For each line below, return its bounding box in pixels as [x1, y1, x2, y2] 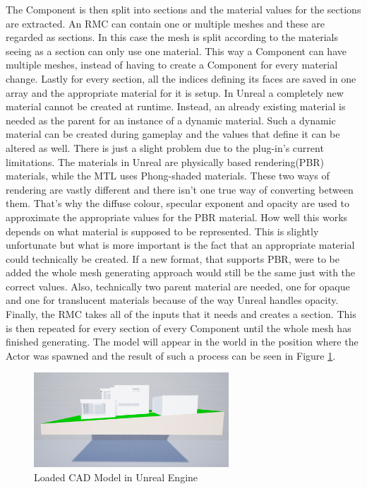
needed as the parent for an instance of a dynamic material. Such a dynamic [6, 112, 336, 127]
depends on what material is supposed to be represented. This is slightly [6, 223, 319, 238]
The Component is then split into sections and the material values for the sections [6, 2, 361, 16]
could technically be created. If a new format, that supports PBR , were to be [6, 251, 339, 266]
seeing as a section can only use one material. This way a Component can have [6, 43, 347, 58]
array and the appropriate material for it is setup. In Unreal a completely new [6, 85, 344, 100]
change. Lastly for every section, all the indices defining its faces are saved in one [6, 71, 356, 86]
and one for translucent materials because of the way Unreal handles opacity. [6, 293, 339, 307]
